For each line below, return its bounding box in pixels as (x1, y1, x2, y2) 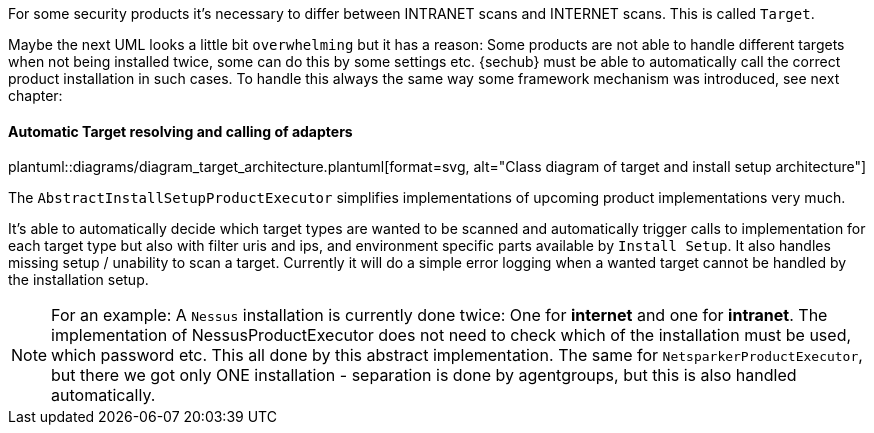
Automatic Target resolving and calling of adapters (8, 122, 353, 140)
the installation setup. (8, 271, 149, 289)
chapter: (8, 87, 63, 104)
